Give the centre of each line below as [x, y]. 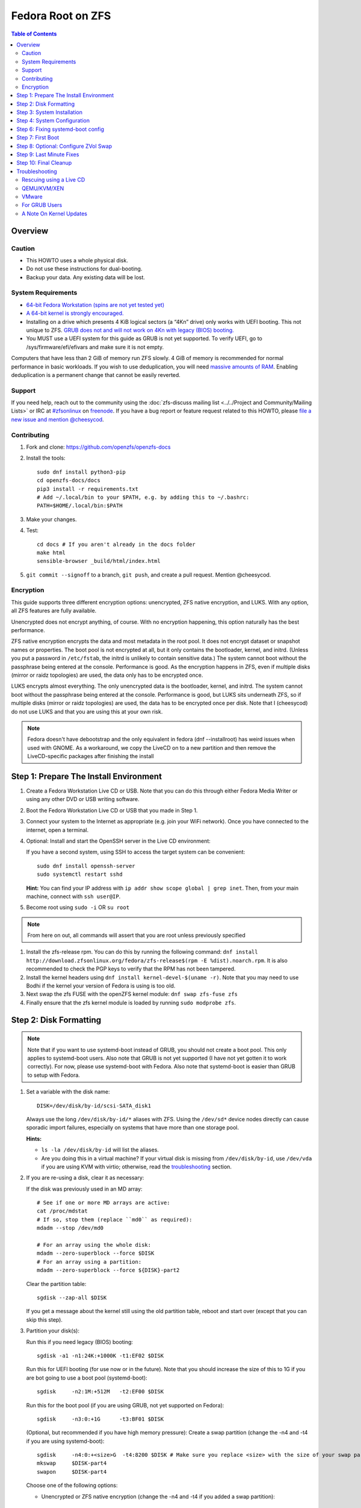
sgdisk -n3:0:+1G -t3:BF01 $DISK [100, 1419]
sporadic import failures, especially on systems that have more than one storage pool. [133, 1127]
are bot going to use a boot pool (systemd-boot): [87, 1378]
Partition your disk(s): [53, 1331]
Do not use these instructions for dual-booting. [84, 269]
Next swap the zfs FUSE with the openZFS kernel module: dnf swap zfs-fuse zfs [132, 994]
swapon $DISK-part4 [72, 1472]
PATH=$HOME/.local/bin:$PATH [80, 506]
